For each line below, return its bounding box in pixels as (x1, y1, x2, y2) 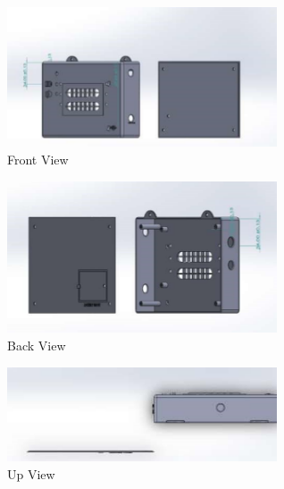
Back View (7, 336, 66, 355)
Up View (7, 464, 55, 483)
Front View (7, 149, 69, 168)
